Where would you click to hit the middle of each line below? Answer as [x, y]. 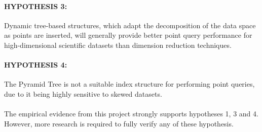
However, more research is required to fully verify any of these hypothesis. [119, 123]
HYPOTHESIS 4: [36, 65]
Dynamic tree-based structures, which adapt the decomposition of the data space [130, 25]
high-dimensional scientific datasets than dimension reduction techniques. [118, 45]
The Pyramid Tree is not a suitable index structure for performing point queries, [129, 84]
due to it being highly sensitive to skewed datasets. [83, 93]
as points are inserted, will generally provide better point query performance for [128, 35]
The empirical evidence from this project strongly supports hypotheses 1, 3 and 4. [131, 114]
